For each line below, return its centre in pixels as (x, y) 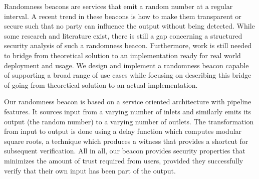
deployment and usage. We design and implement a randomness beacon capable (126, 65)
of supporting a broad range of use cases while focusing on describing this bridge (128, 75)
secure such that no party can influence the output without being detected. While (129, 26)
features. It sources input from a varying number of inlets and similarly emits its (128, 111)
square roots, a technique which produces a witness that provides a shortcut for (126, 141)
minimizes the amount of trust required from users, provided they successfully (124, 160)
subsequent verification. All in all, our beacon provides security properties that (125, 151)
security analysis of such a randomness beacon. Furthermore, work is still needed (128, 45)
